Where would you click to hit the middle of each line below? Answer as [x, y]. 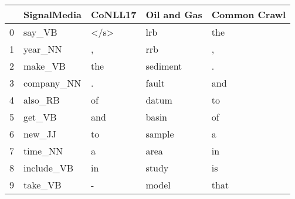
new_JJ [40, 134]
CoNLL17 [114, 14]
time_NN [43, 151]
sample [160, 134]
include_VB [49, 168]
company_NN [52, 83]
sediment [164, 66]
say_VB [40, 32]
